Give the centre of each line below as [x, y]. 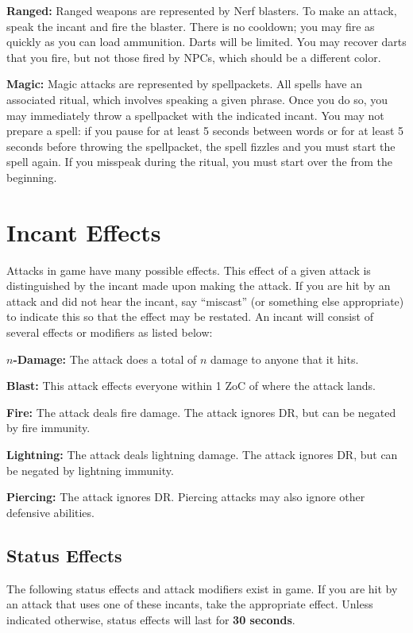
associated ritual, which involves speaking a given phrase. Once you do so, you [197, 99]
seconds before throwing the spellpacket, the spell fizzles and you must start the [201, 146]
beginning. [32, 177]
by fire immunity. [48, 428]
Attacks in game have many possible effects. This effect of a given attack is [189, 270]
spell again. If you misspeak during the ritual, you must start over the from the [199, 162]
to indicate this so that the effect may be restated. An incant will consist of [190, 316]
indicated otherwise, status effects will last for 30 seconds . [151, 619]
